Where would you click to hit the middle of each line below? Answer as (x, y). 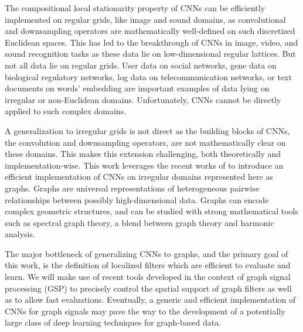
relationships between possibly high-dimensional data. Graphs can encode (137, 199)
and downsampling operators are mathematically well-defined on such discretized (150, 31)
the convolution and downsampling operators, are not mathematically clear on (145, 142)
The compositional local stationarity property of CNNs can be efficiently (135, 8)
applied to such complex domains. (66, 111)
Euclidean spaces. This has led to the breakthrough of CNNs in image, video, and (151, 42)
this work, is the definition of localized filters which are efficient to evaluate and (148, 265)
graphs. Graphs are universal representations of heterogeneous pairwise (132, 188)
